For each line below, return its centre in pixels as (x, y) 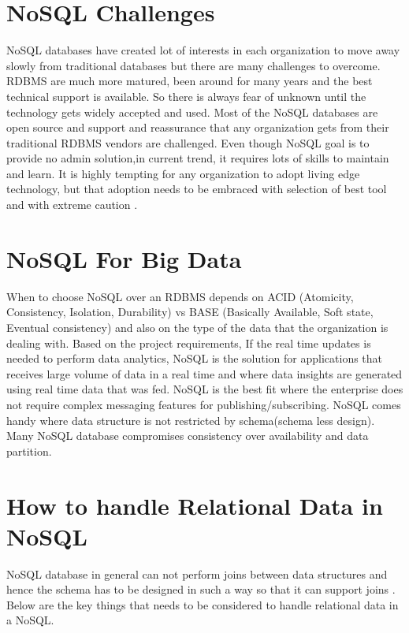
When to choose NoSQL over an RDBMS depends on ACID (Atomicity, (180, 296)
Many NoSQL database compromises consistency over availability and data (188, 436)
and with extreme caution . (72, 205)
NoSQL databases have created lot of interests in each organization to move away (203, 50)
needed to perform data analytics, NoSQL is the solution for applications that (195, 358)
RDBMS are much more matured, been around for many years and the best (190, 81)
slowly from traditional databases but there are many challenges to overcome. (193, 65)
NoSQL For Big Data (124, 258)
